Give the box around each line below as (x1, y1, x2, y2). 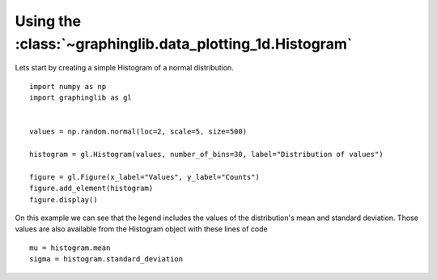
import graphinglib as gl (29, 93, 133, 103)
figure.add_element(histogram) (29, 184, 154, 193)
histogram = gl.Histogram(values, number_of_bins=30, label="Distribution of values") (29, 150, 384, 159)
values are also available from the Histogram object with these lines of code (15, 224, 268, 234)
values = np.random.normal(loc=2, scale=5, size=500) (29, 127, 247, 137)
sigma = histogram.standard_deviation (29, 255, 184, 264)
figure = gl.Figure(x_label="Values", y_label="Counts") (29, 172, 261, 181)
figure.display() (29, 195, 98, 204)
